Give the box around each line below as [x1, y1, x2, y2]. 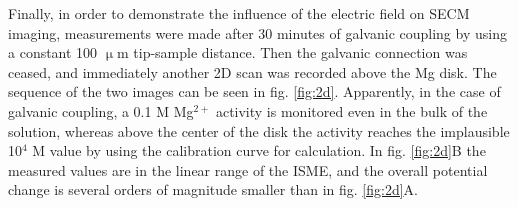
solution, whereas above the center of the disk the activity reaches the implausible [8, 120, 510, 141]
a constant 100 [8, 42, 98, 63]
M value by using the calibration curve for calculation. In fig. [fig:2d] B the [32, 140, 486, 161]
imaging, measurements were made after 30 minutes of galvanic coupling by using [8, 22, 507, 43]
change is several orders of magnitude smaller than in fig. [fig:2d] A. [8, 179, 418, 200]
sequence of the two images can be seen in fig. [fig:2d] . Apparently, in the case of [8, 81, 501, 102]
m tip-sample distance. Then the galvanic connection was [116, 42, 468, 63]
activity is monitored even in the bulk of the [215, 100, 488, 121]
